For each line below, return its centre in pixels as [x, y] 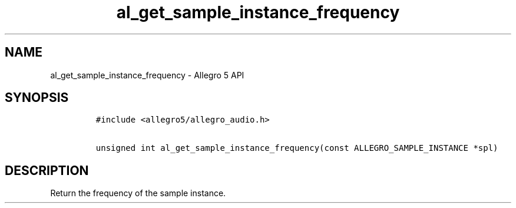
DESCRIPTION [47, 170]
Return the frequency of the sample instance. [138, 193]
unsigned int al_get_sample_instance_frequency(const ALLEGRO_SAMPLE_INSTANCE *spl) [297, 148]
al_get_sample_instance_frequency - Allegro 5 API [147, 75]
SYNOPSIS [37, 98]
